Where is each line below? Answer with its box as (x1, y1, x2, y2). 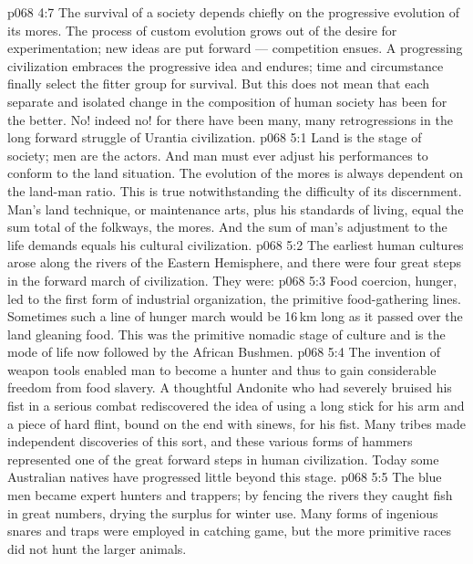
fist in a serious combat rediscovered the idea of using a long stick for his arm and (7, 396, 465, 415)
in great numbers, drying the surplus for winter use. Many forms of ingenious (7, 503, 438, 522)
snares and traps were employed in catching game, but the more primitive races (7, 521, 451, 540)
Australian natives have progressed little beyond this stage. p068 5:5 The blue (7, 467, 442, 486)
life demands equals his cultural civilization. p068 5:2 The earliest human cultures (7, 235, 464, 254)
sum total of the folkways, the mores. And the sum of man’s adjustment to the (7, 217, 447, 236)
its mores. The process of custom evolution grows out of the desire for (7, 20, 397, 39)
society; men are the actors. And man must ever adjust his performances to (7, 145, 428, 164)
